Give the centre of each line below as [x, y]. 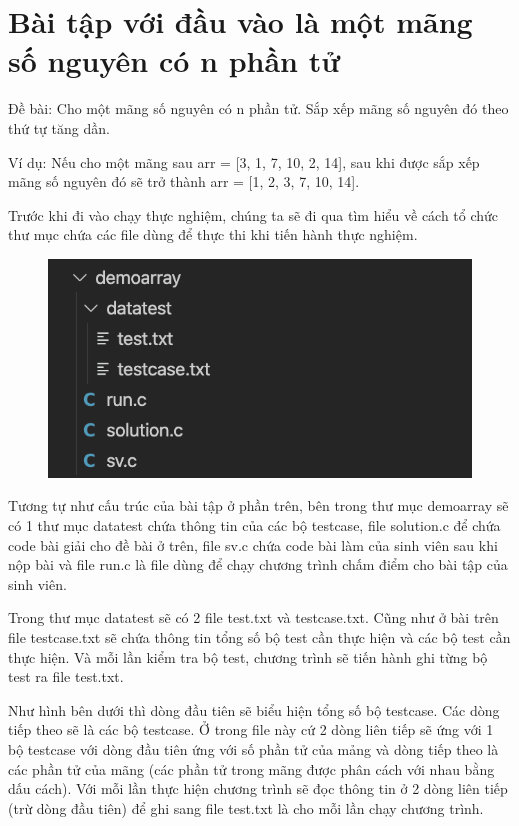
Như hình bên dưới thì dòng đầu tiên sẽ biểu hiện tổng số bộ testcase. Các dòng [254, 709]
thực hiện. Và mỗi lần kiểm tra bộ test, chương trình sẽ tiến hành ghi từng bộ [248, 656]
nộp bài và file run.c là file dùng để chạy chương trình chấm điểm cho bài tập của [258, 564]
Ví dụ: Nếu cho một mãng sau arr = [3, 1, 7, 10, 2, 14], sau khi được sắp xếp [244, 161]
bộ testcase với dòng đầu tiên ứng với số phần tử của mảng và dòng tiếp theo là [253, 748]
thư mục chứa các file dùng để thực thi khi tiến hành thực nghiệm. [213, 234]
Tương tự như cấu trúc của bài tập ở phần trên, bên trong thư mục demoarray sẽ [258, 505]
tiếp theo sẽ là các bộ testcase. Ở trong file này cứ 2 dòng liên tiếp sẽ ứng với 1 [251, 729]
